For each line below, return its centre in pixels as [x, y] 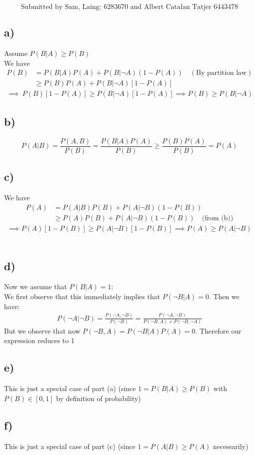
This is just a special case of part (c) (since [70, 446]
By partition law [221, 73]
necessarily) [231, 446]
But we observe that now [42, 330]
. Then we [224, 296]
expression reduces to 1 [39, 340]
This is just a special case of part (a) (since [70, 388]
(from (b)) [218, 218]
